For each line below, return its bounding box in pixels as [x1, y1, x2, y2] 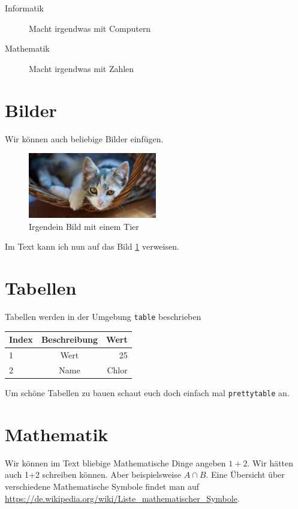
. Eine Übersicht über [206, 468, 285, 481]
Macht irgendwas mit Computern [29, 22, 151, 34]
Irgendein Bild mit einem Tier [29, 220, 139, 232]
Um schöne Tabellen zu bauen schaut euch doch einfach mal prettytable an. [5, 387, 290, 399]
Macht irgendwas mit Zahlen [29, 62, 134, 74]
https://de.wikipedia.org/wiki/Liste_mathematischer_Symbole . [5, 492, 240, 504]
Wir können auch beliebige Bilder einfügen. [5, 132, 164, 145]
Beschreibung [41, 333, 98, 346]
